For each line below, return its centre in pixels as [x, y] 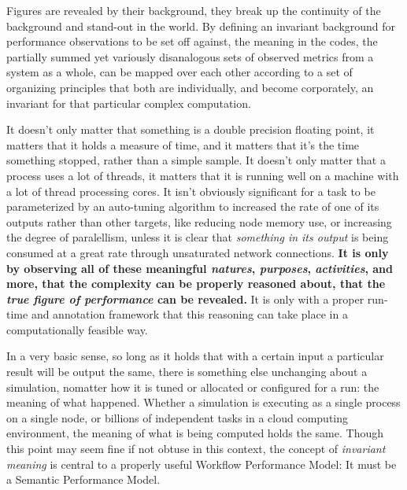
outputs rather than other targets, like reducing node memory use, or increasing [199, 221]
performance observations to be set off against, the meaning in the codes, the [192, 41]
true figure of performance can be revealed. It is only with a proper [185, 298]
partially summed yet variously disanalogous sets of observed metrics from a [190, 56]
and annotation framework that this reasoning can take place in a [189, 314]
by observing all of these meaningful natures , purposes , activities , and [200, 268]
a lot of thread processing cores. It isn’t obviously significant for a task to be [191, 191]
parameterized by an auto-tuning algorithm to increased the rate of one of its [193, 206]
